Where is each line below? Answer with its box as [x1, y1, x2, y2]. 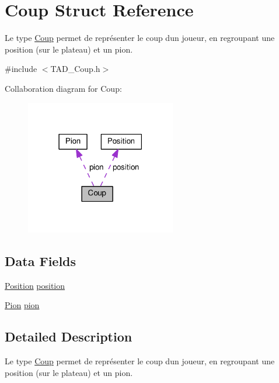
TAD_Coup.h [50, 63, 100, 75]
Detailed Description [5, 327, 132, 346]
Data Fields [5, 251, 76, 270]
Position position [5, 279, 65, 291]
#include [5, 63, 37, 75]
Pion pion [5, 299, 40, 311]
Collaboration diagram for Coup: [5, 82, 122, 94]
